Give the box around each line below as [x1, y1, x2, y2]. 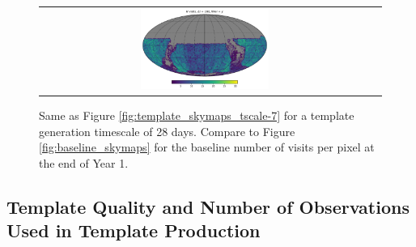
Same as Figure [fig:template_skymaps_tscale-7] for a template [39, 107, 354, 124]
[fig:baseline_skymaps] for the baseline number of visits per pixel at [39, 138, 375, 155]
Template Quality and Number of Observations [6, 194, 410, 219]
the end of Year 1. [39, 155, 129, 172]
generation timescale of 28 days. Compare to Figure [39, 122, 295, 139]
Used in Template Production [6, 218, 261, 243]
